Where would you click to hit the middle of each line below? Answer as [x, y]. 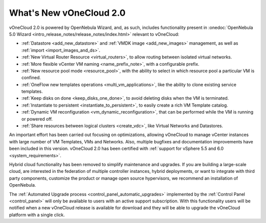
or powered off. [37, 119]
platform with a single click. [37, 215]
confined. [31, 78]
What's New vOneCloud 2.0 [67, 13]
